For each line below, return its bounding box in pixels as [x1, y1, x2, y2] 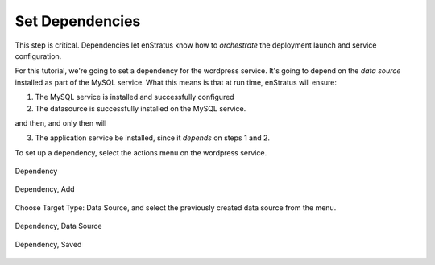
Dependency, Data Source [14, 222, 102, 231]
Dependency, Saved [14, 239, 82, 249]
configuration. [14, 51, 62, 60]
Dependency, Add [14, 184, 76, 194]
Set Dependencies [14, 12, 141, 30]
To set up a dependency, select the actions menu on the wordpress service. [14, 147, 267, 157]
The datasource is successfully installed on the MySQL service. [35, 103, 246, 113]
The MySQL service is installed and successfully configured [35, 93, 234, 102]
